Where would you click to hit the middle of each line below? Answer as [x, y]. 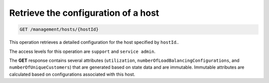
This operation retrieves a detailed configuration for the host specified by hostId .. [94, 42]
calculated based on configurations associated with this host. [72, 74]
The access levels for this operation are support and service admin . [82, 51]
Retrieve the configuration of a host [84, 13]
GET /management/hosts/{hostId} [59, 29]
